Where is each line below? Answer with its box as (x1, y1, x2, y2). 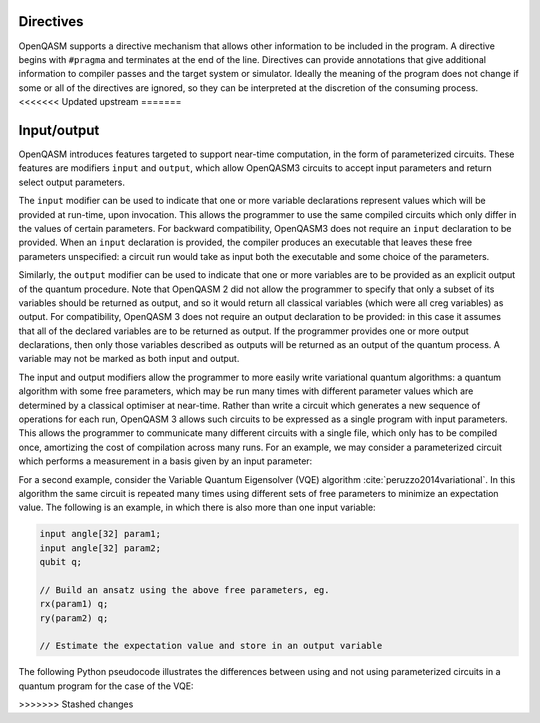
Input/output (18, 121, 100, 139)
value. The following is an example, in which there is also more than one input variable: (18, 501, 376, 514)
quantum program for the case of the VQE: (18, 680, 194, 692)
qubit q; (39, 556, 83, 568)
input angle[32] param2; (39, 542, 162, 554)
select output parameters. (18, 176, 125, 188)
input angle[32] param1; (39, 528, 162, 540)
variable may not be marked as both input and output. (18, 353, 240, 365)
